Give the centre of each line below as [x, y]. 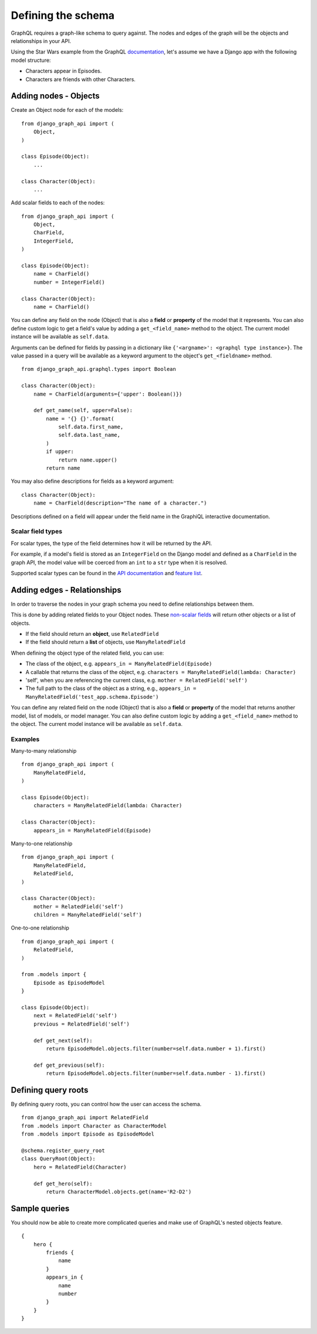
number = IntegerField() [69, 282]
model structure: [31, 60]
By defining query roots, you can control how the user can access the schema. [106, 1104]
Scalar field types [37, 532]
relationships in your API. [41, 41]
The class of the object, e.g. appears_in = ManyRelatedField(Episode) [119, 664]
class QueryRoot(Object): [59, 1159]
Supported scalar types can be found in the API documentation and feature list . [107, 573]
